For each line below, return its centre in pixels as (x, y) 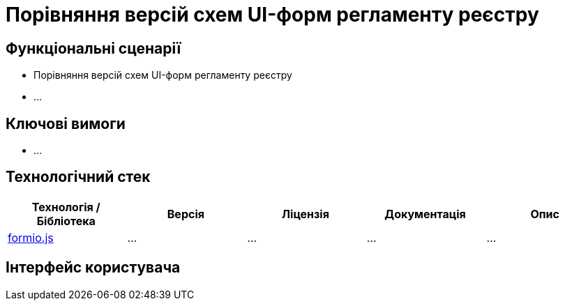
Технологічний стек (78, 177)
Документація (425, 214)
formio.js (31, 237)
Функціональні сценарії (93, 48)
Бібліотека (66, 221)
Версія (186, 214)
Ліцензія (306, 214)
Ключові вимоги (66, 123)
